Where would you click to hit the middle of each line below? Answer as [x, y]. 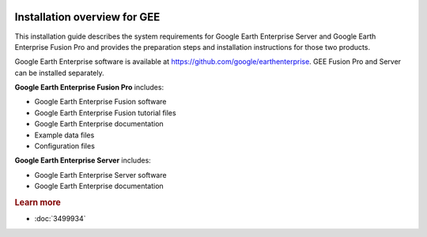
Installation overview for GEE [87, 17]
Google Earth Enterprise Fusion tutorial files [106, 113]
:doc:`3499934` [60, 219]
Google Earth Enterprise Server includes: [83, 160]
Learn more [38, 202]
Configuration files [64, 146]
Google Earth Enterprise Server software [100, 175]
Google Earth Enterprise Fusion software [100, 102]
